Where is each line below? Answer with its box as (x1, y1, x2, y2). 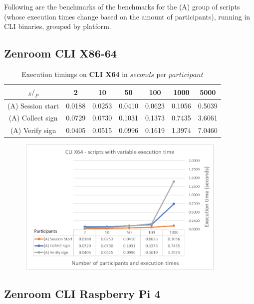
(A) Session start (7, 100, 59, 110)
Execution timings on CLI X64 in (21, 68, 128, 79)
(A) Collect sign (8, 112, 58, 123)
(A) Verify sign (10, 125, 56, 135)
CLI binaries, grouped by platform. (4, 21, 111, 31)
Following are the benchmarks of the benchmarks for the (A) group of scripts (4, 1, 240, 11)
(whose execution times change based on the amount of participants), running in (4, 11, 251, 21)
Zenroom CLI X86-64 (4, 45, 117, 61)
